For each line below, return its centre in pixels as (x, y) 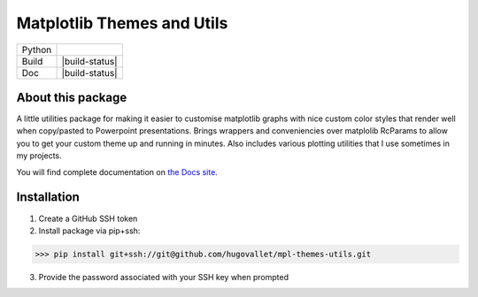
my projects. (39, 156)
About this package (72, 97)
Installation (48, 198)
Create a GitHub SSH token (88, 218)
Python (37, 49)
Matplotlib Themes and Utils (122, 23)
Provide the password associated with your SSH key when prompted (164, 277)
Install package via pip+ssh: (89, 231)
